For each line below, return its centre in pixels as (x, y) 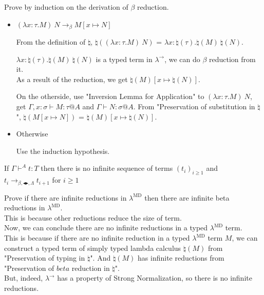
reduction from (232, 59)
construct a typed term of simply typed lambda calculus (93, 248)
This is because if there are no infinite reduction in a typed (97, 238)
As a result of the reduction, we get (72, 79)
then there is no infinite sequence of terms (107, 168)
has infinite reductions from (181, 258)
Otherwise (32, 134)
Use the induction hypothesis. (63, 151)
